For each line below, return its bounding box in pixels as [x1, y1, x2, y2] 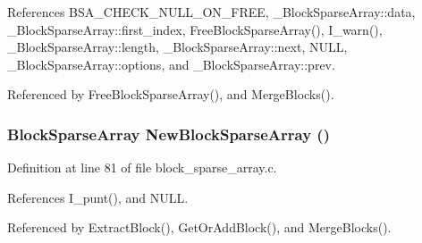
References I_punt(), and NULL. [7, 188, 189, 206]
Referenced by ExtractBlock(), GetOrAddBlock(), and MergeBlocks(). [7, 218, 392, 237]
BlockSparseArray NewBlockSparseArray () [7, 122, 330, 145]
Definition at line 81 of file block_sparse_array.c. [7, 158, 277, 177]
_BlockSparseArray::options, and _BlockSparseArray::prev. [7, 54, 335, 73]
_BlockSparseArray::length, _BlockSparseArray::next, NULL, [7, 38, 348, 56]
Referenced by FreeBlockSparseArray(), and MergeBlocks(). [7, 85, 334, 104]
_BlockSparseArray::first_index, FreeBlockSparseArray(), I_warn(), [7, 20, 383, 38]
